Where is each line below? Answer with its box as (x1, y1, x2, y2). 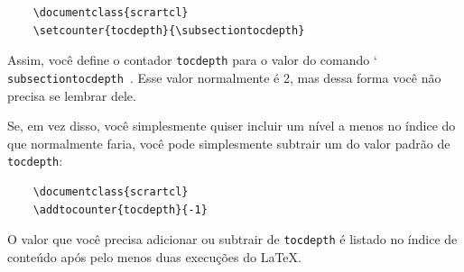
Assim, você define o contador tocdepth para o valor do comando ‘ (7, 50, 377, 69)
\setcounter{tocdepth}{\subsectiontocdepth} (32, 23, 305, 37)
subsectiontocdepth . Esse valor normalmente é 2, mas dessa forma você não (7, 68, 441, 86)
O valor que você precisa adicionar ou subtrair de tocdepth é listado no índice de (7, 230, 458, 249)
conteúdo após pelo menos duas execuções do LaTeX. (7, 247, 302, 266)
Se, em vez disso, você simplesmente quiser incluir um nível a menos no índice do (7, 116, 456, 135)
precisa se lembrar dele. (7, 86, 136, 104)
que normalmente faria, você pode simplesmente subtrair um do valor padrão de (7, 133, 450, 152)
